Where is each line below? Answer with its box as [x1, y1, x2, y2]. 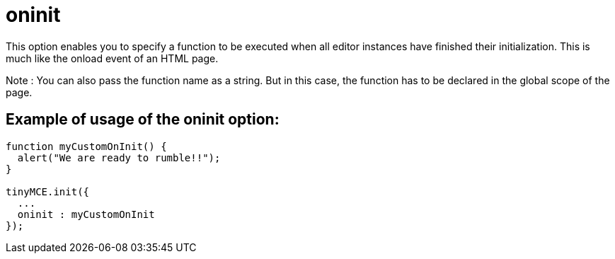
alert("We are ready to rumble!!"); [17, 151, 221, 163]
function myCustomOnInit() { [6, 140, 167, 152]
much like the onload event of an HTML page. [6, 52, 219, 64]
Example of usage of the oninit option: [6, 110, 280, 129]
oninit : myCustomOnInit [17, 208, 155, 220]
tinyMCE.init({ [6, 185, 90, 197]
